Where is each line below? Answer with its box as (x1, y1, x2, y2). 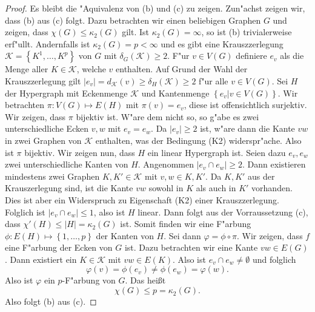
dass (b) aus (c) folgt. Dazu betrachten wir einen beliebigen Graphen (5, 13, 261, 26)
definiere (236, 49, 267, 62)
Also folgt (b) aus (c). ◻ (5, 295, 97, 308)
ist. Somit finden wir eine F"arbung (120, 217, 251, 230)
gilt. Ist (122, 25, 149, 38)
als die (280, 49, 304, 62)
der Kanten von (96, 229, 154, 242)
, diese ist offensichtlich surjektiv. (184, 98, 307, 111)
